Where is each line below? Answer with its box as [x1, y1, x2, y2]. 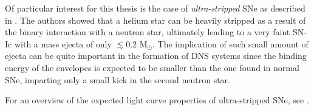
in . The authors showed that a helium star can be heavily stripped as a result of [5, 13, 306, 26]
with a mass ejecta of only [14, 37, 112, 50]
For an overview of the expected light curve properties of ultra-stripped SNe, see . [5, 94, 309, 106]
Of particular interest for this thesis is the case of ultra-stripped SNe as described [5, 2, 305, 14]
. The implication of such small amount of [152, 37, 309, 50]
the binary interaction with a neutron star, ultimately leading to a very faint [5, 26, 290, 38]
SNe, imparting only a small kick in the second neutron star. [5, 73, 230, 86]
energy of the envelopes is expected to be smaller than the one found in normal [5, 61, 299, 74]
